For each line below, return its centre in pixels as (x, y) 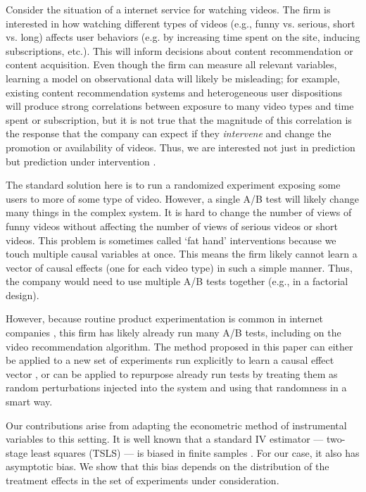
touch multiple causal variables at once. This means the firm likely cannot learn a (182, 254)
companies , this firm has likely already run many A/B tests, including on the (173, 333)
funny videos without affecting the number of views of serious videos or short (172, 226)
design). (23, 295)
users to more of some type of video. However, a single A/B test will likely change (182, 198)
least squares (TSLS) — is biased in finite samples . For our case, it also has (195, 452)
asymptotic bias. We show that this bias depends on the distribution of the (168, 466)
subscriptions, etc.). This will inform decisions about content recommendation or (179, 50)
